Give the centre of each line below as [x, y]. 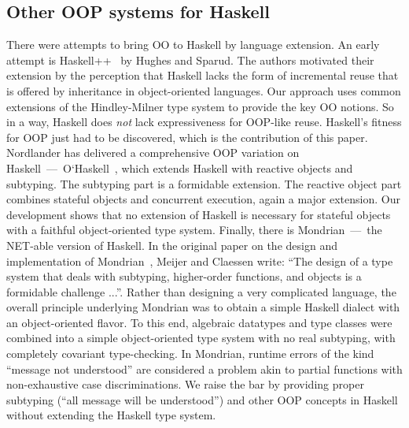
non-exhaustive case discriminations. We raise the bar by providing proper [185, 384]
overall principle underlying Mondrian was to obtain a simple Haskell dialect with [203, 307]
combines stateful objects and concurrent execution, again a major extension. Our [203, 199]
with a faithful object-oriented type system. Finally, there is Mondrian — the [194, 230]
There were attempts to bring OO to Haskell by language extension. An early [193, 45]
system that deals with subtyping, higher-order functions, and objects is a [184, 276]
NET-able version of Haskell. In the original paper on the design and [172, 245]
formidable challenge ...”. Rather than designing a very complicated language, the [201, 291]
